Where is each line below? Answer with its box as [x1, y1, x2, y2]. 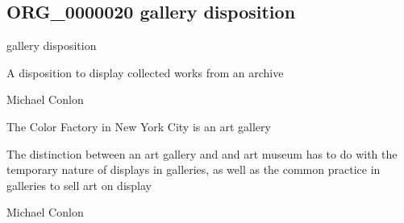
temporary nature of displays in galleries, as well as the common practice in [6, 161, 381, 178]
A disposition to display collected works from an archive [6, 64, 284, 81]
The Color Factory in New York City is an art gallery [6, 118, 271, 134]
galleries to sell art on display [6, 176, 152, 193]
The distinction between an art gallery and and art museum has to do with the [6, 145, 398, 162]
